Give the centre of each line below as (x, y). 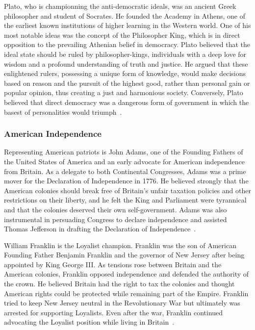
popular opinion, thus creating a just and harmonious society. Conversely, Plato (124, 92)
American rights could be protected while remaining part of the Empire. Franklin (126, 293)
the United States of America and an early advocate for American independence (125, 161)
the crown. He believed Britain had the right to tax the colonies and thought (119, 284)
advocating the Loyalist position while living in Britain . (89, 322)
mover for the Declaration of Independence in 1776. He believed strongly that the (126, 181)
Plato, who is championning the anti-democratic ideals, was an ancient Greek (120, 6)
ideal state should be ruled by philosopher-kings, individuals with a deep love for (125, 54)
